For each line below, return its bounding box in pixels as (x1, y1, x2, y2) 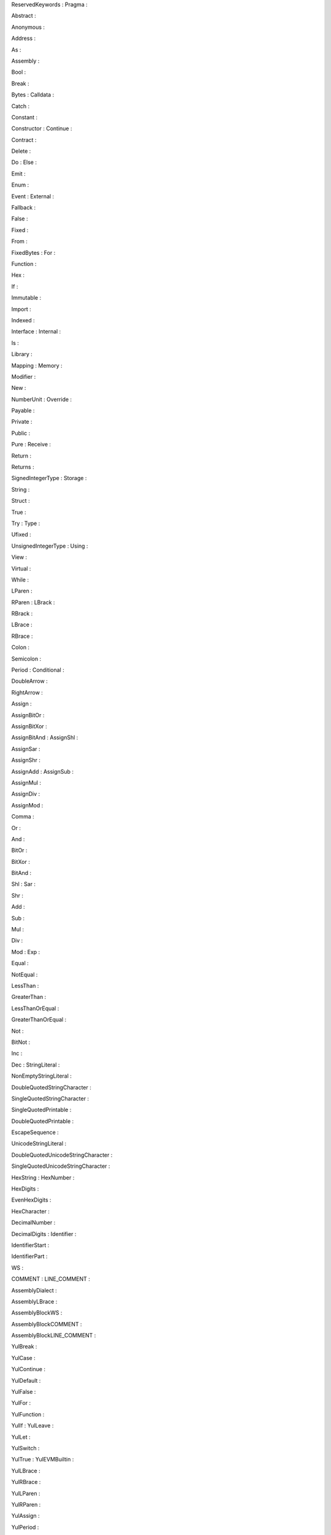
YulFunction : (11, 1410, 45, 1418)
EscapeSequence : (11, 1129, 59, 1136)
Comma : (11, 813, 34, 820)
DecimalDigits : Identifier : (11, 1230, 77, 1237)
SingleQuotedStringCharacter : (11, 1095, 89, 1102)
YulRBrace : (11, 1479, 41, 1486)
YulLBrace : (11, 1467, 40, 1474)
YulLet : (11, 1433, 31, 1440)
